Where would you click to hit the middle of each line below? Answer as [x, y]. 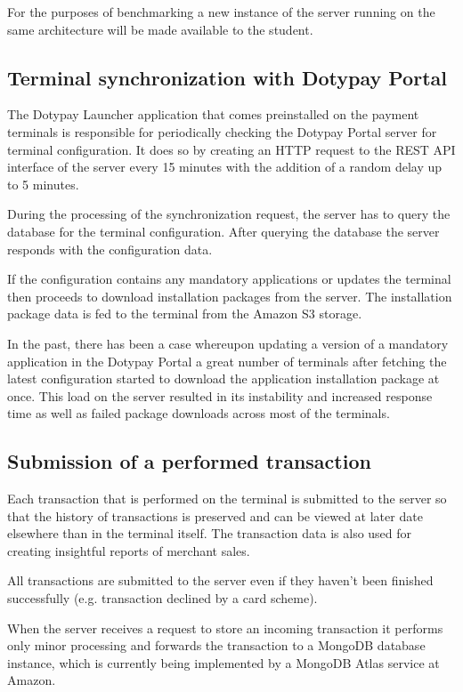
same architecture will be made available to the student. [160, 29]
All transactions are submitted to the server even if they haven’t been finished [220, 580]
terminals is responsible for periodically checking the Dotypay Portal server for [222, 131]
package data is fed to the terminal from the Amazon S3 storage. [185, 314]
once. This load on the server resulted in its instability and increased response [220, 395]
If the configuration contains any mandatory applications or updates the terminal [229, 279]
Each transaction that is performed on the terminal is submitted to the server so [227, 499]
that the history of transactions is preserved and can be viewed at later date [215, 515]
